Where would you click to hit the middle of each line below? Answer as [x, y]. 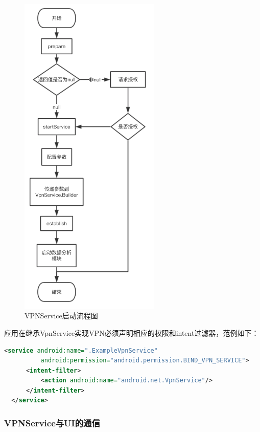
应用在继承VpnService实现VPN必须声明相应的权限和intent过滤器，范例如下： [132, 332]
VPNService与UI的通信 [52, 423]
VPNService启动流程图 [61, 316]
